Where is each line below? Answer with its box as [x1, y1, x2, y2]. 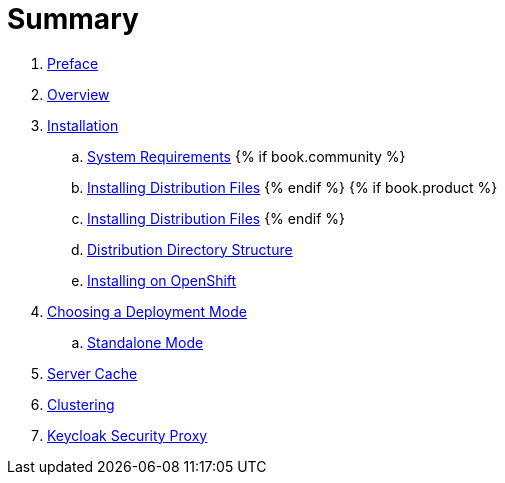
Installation [47, 116, 119, 134]
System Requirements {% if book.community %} [87, 147, 406, 165]
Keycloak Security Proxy [47, 426, 208, 444]
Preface [47, 54, 99, 72]
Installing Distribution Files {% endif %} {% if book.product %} [87, 178, 498, 196]
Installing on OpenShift [87, 271, 237, 289]
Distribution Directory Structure [87, 240, 293, 258]
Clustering [47, 395, 115, 413]
